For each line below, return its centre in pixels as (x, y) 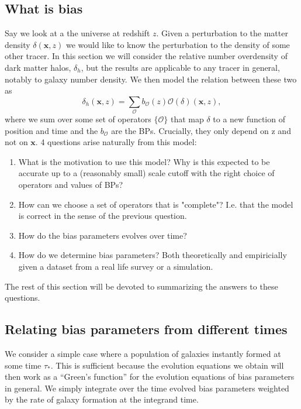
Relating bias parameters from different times (146, 329)
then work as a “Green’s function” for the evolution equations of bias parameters (150, 377)
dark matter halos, (38, 67)
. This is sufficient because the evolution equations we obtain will (167, 365)
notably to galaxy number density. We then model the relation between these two (151, 79)
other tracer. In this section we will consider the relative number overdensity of (146, 56)
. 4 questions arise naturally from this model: (116, 142)
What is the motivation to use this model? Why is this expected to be (144, 161)
